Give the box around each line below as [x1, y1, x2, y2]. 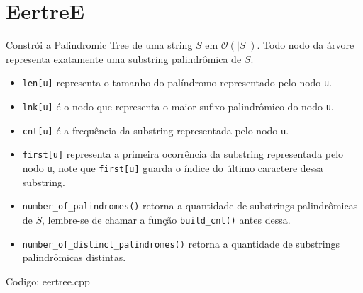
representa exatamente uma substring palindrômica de [6, 51, 242, 66]
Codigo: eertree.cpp [6, 273, 90, 288]
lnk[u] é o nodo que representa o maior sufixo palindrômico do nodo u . [22, 98, 334, 113]
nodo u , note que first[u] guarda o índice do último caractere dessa [22, 160, 323, 175]
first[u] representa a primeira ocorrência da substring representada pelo [22, 146, 344, 161]
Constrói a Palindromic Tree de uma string [6, 38, 193, 52]
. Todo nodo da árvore [257, 38, 354, 52]
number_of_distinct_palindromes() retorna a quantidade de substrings [22, 236, 340, 251]
